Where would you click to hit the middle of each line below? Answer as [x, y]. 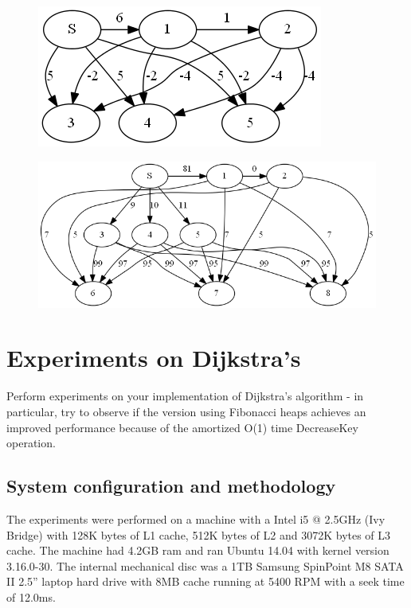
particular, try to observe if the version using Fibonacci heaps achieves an [186, 411]
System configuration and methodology [171, 486]
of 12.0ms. [31, 596]
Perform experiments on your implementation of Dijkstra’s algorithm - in [185, 396]
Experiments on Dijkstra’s [154, 358]
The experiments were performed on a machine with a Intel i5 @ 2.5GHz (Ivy [196, 518]
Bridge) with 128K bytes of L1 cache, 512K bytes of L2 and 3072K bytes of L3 [199, 534]
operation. [31, 443]
